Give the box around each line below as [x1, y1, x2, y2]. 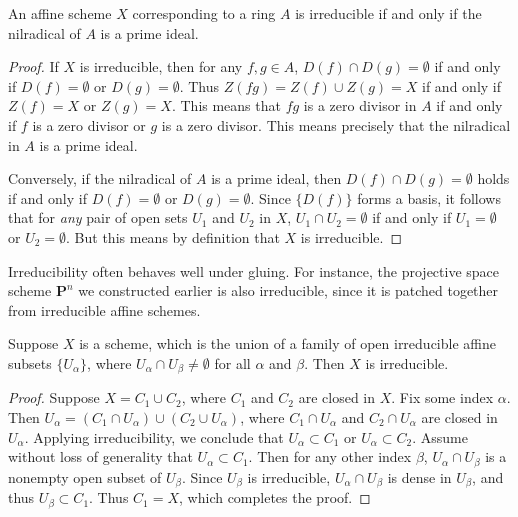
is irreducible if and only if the [295, 3, 482, 23]
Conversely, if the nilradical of [8, 168, 192, 189]
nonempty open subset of [8, 466, 162, 487]
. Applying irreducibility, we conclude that [24, 426, 284, 447]
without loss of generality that [8, 446, 193, 467]
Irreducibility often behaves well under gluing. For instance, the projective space [8, 260, 500, 281]
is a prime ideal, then [211, 168, 342, 189]
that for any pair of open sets [8, 207, 188, 228]
